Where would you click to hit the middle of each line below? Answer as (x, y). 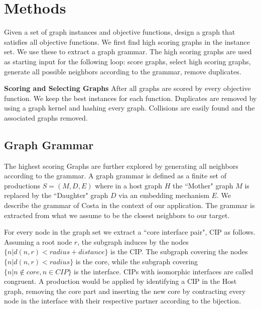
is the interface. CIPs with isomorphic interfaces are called (164, 271)
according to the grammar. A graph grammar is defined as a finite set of (115, 176)
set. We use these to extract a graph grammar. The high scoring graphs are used (128, 51)
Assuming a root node (38, 241)
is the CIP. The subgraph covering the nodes (179, 251)
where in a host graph (129, 185)
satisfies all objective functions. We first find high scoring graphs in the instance (127, 41)
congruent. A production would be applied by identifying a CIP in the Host (120, 281)
